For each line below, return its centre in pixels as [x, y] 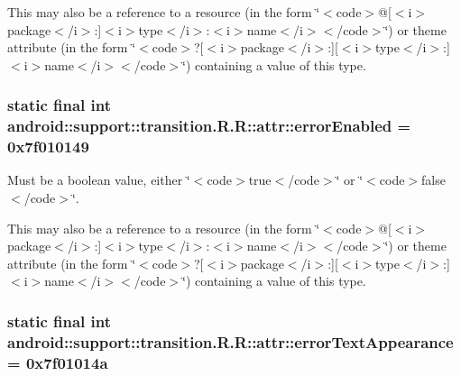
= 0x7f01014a [58, 362]
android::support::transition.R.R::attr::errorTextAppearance [230, 341]
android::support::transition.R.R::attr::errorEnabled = [209, 126]
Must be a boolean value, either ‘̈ [99, 180]
